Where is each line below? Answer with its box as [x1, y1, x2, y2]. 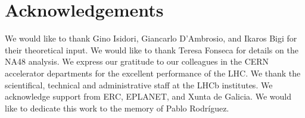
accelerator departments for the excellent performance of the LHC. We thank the [5, 66, 301, 79]
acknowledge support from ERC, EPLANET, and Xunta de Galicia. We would [5, 90, 291, 103]
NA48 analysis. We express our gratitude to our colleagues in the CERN [5, 55, 269, 68]
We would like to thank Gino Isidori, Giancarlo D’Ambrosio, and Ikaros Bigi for [5, 32, 297, 44]
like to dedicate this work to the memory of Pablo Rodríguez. [5, 101, 229, 114]
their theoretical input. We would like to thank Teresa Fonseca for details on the [5, 43, 298, 56]
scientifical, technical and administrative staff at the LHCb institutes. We [5, 78, 273, 91]
